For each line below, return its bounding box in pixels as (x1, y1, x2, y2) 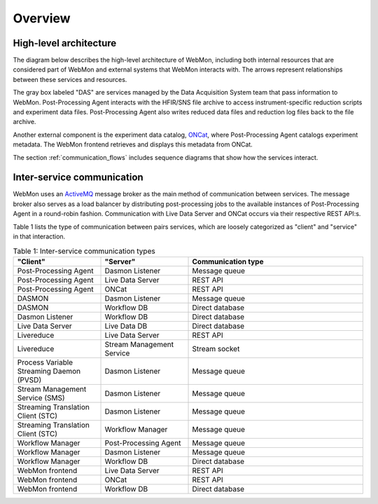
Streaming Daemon (17, 366, 81, 376)
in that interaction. (13, 232, 66, 241)
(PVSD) (17, 375, 42, 385)
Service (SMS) (17, 393, 66, 402)
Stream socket (192, 343, 240, 353)
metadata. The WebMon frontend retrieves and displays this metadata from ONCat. (13, 140, 253, 149)
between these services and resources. (13, 75, 127, 83)
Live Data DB (104, 321, 148, 331)
